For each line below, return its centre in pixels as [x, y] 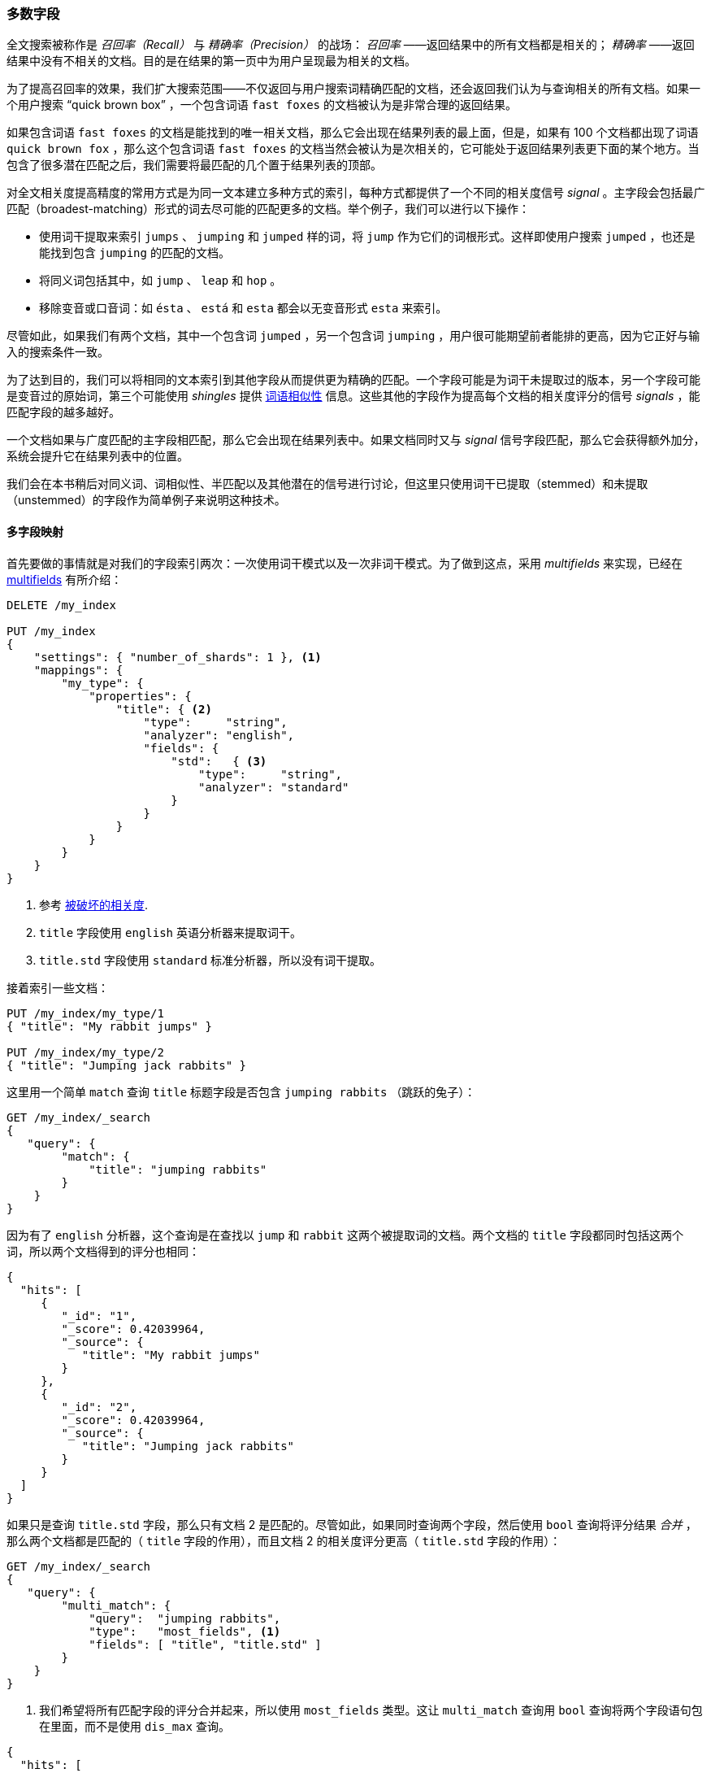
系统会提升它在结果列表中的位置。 [98, 456]
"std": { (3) [219, 761]
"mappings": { [78, 670]
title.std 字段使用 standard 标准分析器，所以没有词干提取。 [210, 960]
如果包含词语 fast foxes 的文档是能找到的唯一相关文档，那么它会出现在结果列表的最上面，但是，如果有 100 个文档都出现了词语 [353, 133]
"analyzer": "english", [219, 735]
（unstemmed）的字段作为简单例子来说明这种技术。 [146, 500]
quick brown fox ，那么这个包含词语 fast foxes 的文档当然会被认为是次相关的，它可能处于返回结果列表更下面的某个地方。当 [353, 149]
